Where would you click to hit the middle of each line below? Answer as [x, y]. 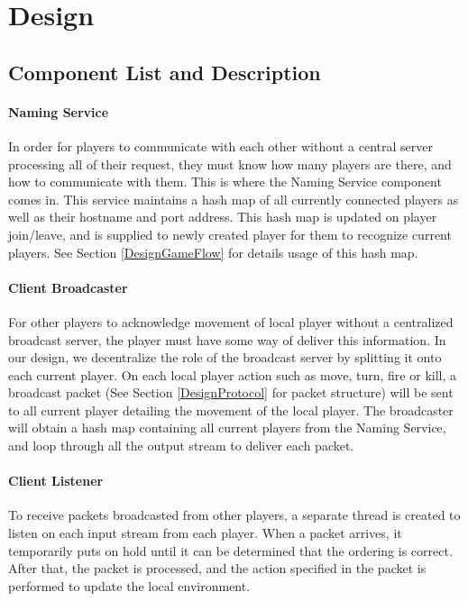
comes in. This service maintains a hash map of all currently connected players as [234, 199]
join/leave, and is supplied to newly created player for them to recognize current [230, 234]
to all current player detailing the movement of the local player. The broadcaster [231, 410]
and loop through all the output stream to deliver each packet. [181, 446]
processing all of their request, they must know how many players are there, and [230, 164]
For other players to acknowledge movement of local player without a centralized [231, 321]
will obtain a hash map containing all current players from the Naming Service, [227, 428]
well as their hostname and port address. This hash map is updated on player [223, 217]
